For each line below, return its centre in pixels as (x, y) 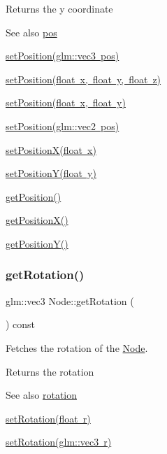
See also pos (31, 32)
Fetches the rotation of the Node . (77, 347)
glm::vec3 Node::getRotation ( (70, 300)
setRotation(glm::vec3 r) (59, 442)
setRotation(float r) (48, 418)
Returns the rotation (50, 371)
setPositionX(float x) (51, 149)
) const (21, 324)
